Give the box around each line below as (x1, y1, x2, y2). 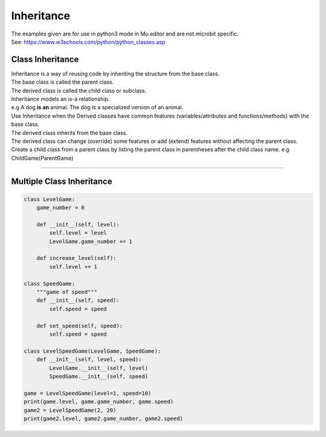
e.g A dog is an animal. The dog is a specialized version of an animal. (11, 104, 184, 111)
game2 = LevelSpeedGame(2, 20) (24, 407, 117, 413)
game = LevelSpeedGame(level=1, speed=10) (24, 389, 152, 397)
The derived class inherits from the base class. (11, 129, 128, 136)
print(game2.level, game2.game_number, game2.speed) (24, 415, 184, 422)
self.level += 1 (49, 263, 98, 270)
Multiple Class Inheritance (11, 176, 113, 186)
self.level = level (49, 230, 107, 236)
